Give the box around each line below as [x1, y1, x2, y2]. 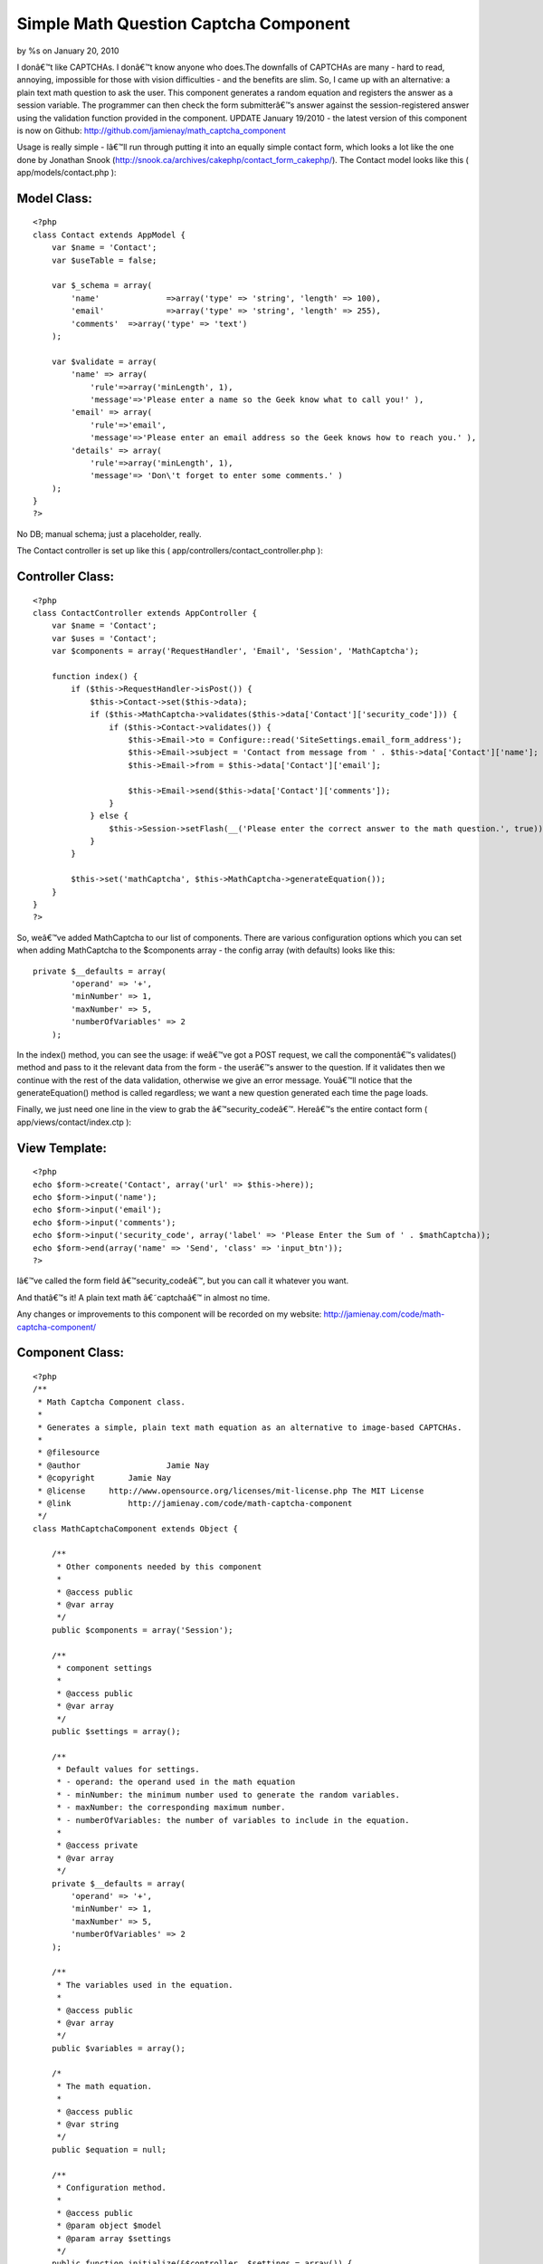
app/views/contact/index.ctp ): [16, 1117, 131, 1127]
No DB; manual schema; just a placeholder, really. [16, 528, 203, 539]
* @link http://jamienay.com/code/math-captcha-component [37, 1498, 353, 1508]
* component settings [56, 1663, 153, 1673]
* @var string [56, 2119, 119, 2130]
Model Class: [16, 190, 92, 206]
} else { [90, 811, 129, 821]
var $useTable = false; [51, 254, 157, 265]
